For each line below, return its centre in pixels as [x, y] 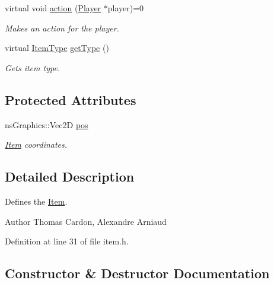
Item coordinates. [36, 144]
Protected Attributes [71, 99]
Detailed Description [70, 177]
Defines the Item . [36, 201]
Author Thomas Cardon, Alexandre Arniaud [86, 221]
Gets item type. [33, 67]
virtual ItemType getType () [57, 48]
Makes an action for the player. [62, 28]
